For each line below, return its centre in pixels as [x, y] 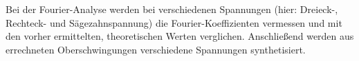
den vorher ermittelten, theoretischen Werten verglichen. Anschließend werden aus [180, 36]
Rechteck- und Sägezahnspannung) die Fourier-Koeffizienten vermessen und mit [174, 22]
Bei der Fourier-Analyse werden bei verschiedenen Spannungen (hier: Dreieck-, [172, 9]
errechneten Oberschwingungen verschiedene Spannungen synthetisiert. [156, 49]
